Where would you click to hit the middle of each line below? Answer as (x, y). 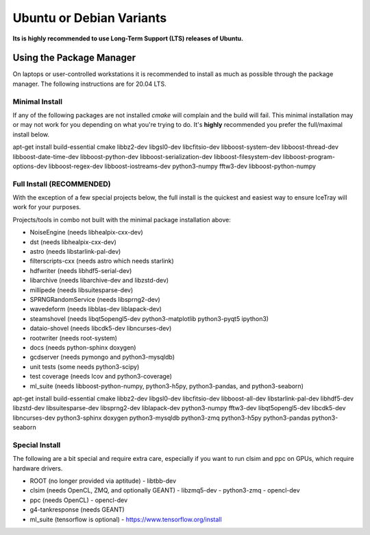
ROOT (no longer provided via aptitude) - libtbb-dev (103, 481)
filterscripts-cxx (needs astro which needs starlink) (102, 261)
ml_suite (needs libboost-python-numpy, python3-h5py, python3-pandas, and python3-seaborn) (167, 386)
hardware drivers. (38, 468)
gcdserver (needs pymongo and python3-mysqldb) (102, 357)
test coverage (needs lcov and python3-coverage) (101, 377)
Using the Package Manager (74, 58)
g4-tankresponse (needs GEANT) (77, 510)
